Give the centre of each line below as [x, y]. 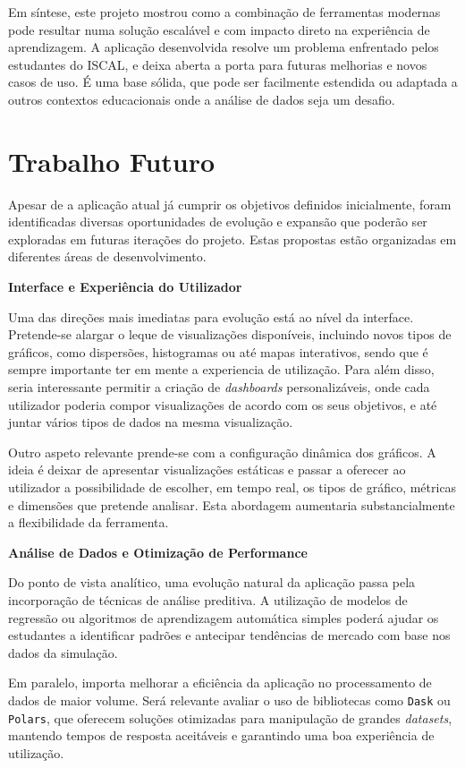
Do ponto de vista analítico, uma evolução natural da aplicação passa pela [212, 582]
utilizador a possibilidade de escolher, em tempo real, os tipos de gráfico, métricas [232, 487]
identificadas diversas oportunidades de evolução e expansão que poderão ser [218, 222]
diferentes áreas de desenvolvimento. [107, 256]
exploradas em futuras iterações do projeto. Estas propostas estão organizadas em [232, 239]
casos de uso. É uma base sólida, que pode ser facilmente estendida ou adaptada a [233, 82]
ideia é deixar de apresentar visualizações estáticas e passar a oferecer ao [207, 469]
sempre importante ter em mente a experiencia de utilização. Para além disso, [221, 369]
